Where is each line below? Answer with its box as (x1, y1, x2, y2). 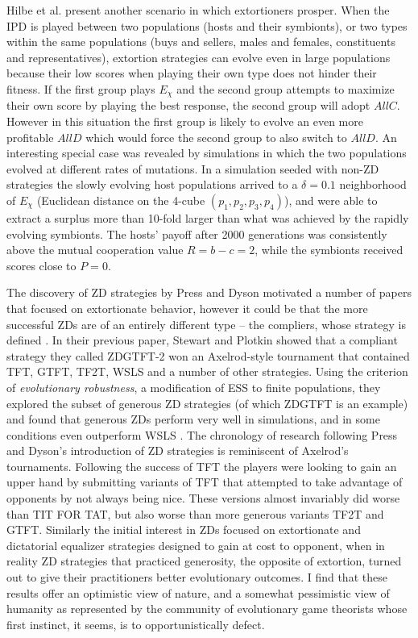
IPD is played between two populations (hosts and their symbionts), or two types (6, 17, 408, 34)
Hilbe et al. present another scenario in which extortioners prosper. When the (6, 2, 390, 18)
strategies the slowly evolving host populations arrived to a (6, 176, 298, 193)
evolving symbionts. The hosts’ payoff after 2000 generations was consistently (6, 225, 387, 242)
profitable (6, 128, 54, 145)
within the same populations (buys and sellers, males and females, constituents (6, 33, 395, 50)
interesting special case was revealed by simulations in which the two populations (6, 144, 407, 161)
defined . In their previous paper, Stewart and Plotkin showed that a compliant (6, 332, 398, 348)
